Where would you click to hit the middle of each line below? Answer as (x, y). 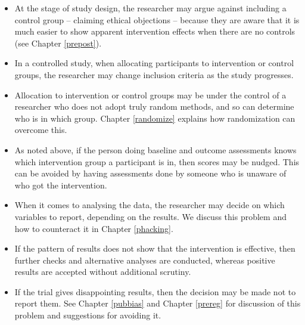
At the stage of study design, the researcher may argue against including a (150, 8)
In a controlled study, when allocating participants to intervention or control (154, 63)
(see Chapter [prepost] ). (58, 43)
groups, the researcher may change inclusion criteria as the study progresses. (154, 74)
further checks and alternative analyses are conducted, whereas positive (145, 260)
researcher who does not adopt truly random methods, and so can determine (154, 106)
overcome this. (41, 130)
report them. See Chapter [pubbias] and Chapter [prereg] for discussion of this (158, 303)
